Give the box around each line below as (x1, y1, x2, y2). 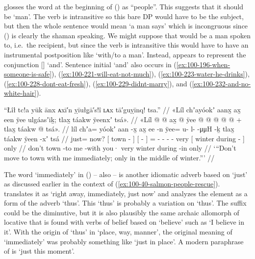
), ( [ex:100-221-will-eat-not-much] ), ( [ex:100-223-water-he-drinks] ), (51, 69, 250, 79)
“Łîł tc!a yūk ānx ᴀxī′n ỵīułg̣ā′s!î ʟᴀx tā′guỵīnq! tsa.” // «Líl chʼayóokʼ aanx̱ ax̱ (4, 104, 241, 114)
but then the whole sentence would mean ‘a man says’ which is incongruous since (4, 21, 248, 31)
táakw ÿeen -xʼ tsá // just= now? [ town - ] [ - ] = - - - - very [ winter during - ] (4, 133, 245, 143)
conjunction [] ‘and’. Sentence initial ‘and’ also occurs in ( (4, 59, 177, 69)
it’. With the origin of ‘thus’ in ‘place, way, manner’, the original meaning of (4, 227, 232, 237)
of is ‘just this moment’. (4, 246, 75, 256)
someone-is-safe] (4, 69, 52, 79)
